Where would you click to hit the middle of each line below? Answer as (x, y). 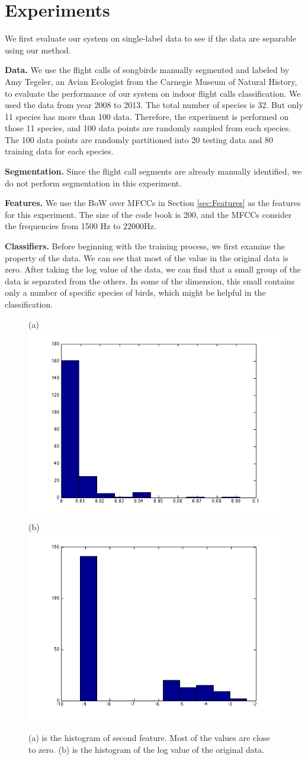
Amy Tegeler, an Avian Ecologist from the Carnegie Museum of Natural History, (151, 81)
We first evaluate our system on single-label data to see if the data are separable (151, 38)
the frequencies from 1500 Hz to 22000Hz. (81, 226)
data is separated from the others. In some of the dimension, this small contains (150, 281)
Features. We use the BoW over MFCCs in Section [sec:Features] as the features (153, 203)
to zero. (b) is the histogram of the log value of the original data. (147, 750)
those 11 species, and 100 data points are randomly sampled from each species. (148, 128)
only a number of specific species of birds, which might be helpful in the (135, 292)
